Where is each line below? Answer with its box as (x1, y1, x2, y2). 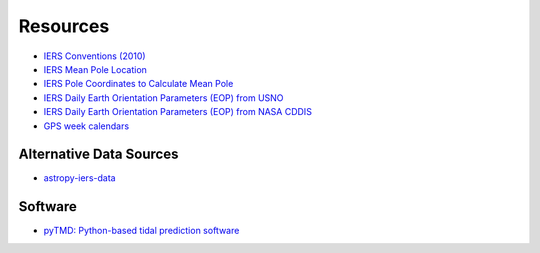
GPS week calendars (43, 120, 130, 132)
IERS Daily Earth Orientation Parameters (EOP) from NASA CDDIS (43, 106, 312, 118)
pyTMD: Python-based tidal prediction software (43, 225, 240, 237)
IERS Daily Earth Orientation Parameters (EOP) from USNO (43, 91, 284, 104)
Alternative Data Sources (18, 146, 179, 163)
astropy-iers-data (43, 172, 116, 184)
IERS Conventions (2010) (43, 50, 146, 62)
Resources (18, 15, 110, 37)
